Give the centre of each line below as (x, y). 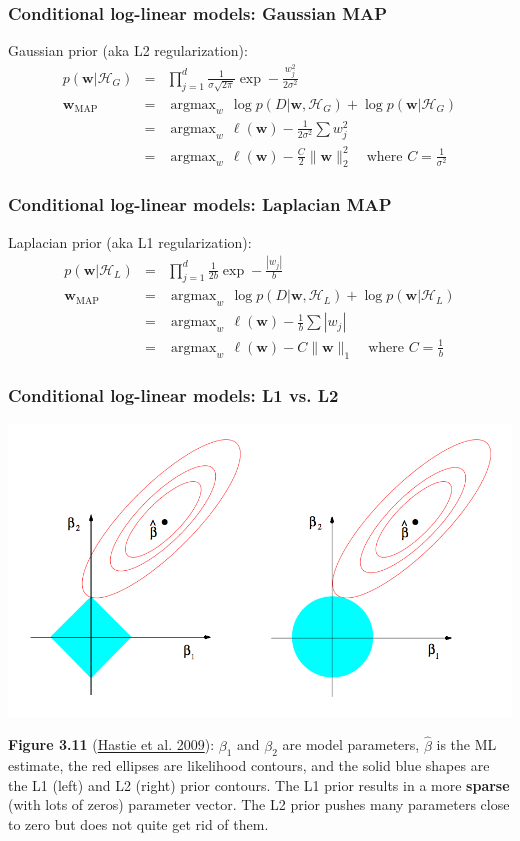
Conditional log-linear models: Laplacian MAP (200, 204)
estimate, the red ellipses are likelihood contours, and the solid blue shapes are (249, 765)
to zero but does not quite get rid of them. (138, 824)
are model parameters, (351, 744)
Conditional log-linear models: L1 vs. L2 (173, 395)
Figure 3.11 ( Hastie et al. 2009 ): (111, 744)
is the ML (466, 744)
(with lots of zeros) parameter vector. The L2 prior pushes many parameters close (259, 804)
